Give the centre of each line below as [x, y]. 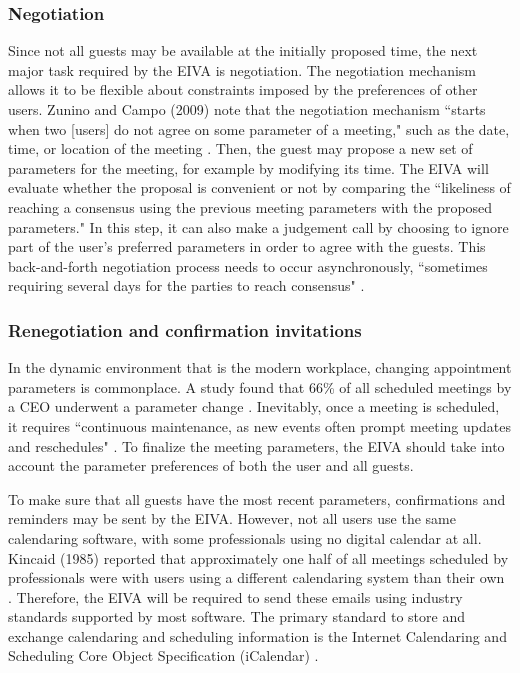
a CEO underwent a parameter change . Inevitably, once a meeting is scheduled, [254, 406]
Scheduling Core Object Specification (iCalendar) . [163, 655]
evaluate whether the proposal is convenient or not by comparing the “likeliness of [259, 187]
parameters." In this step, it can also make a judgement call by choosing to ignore [258, 226]
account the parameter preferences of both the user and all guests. [211, 465]
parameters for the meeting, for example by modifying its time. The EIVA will [248, 167]
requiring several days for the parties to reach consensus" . [186, 285]
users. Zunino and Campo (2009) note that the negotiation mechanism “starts [247, 109]
